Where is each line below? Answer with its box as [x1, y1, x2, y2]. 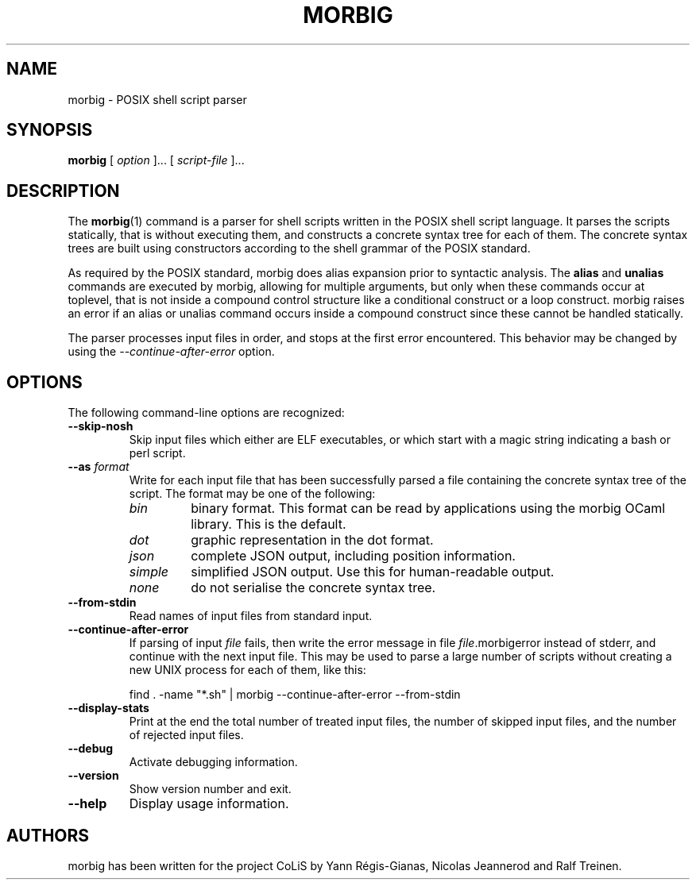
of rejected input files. [129, 728, 244, 742]
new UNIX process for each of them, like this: [129, 663, 366, 677]
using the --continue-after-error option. [68, 345, 275, 359]
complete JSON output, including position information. [191, 548, 516, 564]
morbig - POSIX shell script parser [68, 92, 247, 106]
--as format [68, 460, 130, 474]
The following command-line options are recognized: [68, 406, 345, 420]
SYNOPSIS [6, 120, 93, 141]
